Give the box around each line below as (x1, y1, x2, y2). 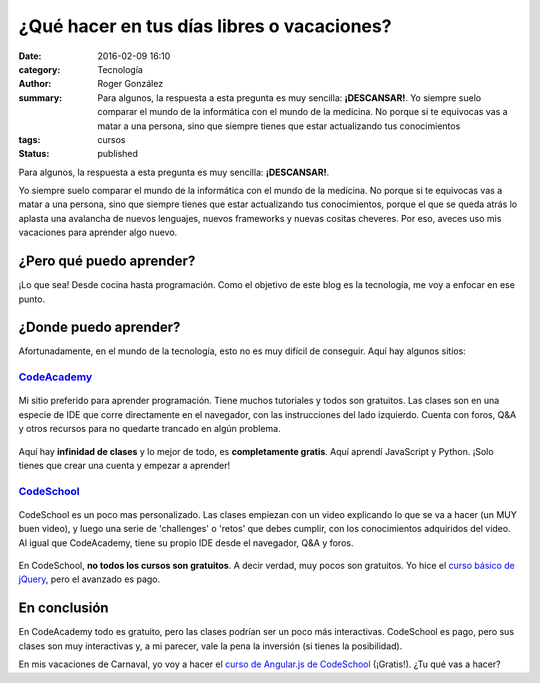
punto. (18, 293, 45, 305)
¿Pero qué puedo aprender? (18, 253, 196, 270)
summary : (18, 91, 63, 104)
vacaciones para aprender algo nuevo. (18, 226, 178, 239)
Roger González (97, 78, 164, 90)
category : (18, 63, 61, 75)
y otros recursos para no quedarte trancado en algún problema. (18, 423, 281, 435)
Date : (18, 50, 42, 62)
